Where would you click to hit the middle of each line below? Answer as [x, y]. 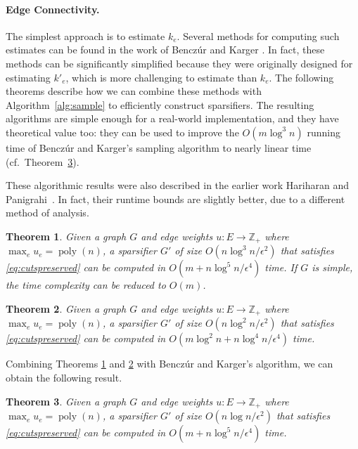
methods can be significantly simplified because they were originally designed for [179, 63]
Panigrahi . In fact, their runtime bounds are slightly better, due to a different [175, 199]
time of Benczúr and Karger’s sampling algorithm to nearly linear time [159, 147]
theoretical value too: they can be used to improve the [122, 132]
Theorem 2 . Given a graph [66, 308]
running [324, 132]
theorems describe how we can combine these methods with [134, 91]
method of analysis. [47, 213]
